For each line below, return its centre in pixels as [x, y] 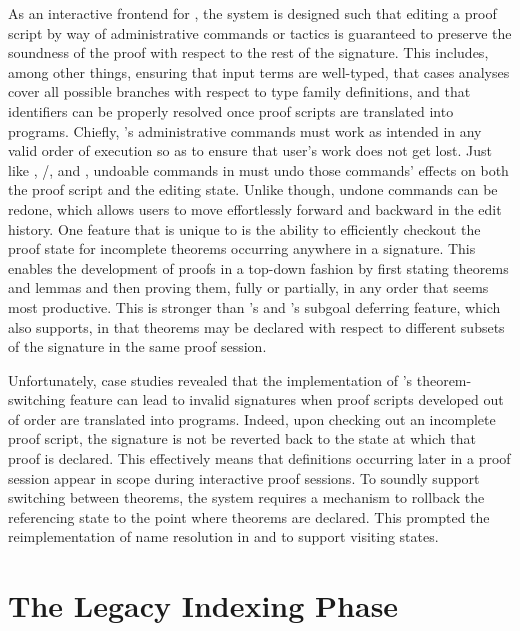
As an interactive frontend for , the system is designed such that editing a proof [252, 13]
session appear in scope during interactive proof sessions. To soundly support [244, 477]
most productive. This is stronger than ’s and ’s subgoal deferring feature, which [254, 306]
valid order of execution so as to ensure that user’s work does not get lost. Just [250, 150]
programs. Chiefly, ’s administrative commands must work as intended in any [245, 130]
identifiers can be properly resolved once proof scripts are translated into [231, 110]
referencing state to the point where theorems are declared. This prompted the [249, 516]
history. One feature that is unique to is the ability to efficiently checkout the [244, 228]
